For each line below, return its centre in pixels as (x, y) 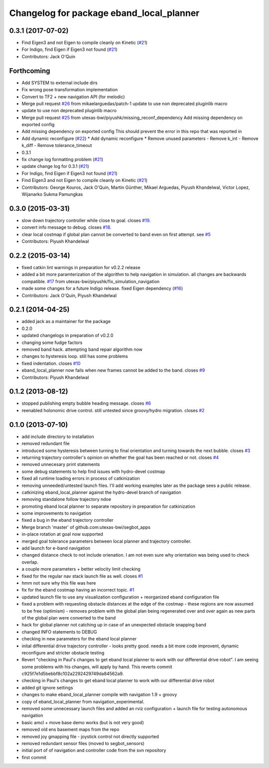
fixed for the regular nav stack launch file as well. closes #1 (82, 576)
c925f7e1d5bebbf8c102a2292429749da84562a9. (73, 674)
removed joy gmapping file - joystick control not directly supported (90, 736)
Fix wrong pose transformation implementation (70, 90)
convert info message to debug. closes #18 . (67, 227)
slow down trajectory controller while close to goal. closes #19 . (86, 220)
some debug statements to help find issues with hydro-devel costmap (93, 471)
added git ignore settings (47, 687)
